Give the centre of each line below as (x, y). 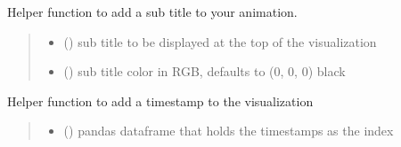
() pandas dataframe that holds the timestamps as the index (229, 131)
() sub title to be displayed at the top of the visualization (220, 41)
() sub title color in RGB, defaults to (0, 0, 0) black (205, 71)
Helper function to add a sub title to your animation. (152, 12)
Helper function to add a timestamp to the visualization (160, 101)
